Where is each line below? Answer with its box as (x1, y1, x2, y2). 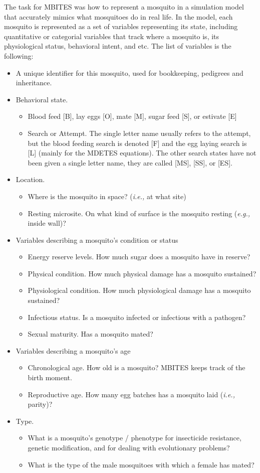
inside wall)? (28, 218, 66, 228)
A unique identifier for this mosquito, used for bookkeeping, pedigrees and (16, 67, 243, 78)
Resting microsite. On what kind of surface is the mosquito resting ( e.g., (28, 208, 250, 218)
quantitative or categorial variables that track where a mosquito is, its (4, 31, 219, 41)
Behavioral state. (16, 94, 68, 104)
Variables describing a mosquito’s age (16, 345, 131, 356)
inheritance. (16, 77, 52, 88)
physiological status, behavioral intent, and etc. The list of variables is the (4, 41, 231, 51)
